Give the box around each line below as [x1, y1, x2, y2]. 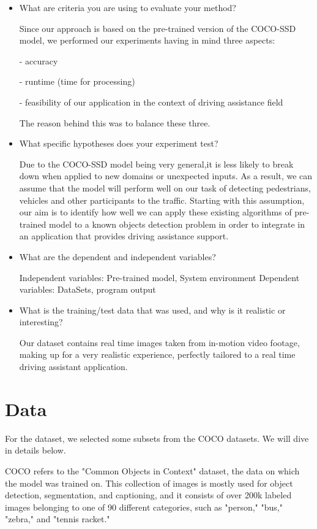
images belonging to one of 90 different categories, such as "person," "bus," [5, 500, 283, 513]
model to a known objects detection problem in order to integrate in [49, 217, 305, 230]
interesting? [19, 315, 63, 328]
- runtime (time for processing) [19, 75, 135, 88]
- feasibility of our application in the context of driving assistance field [19, 95, 283, 108]
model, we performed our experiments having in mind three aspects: [19, 34, 275, 47]
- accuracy [19, 54, 58, 67]
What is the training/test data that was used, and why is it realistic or [19, 303, 286, 316]
